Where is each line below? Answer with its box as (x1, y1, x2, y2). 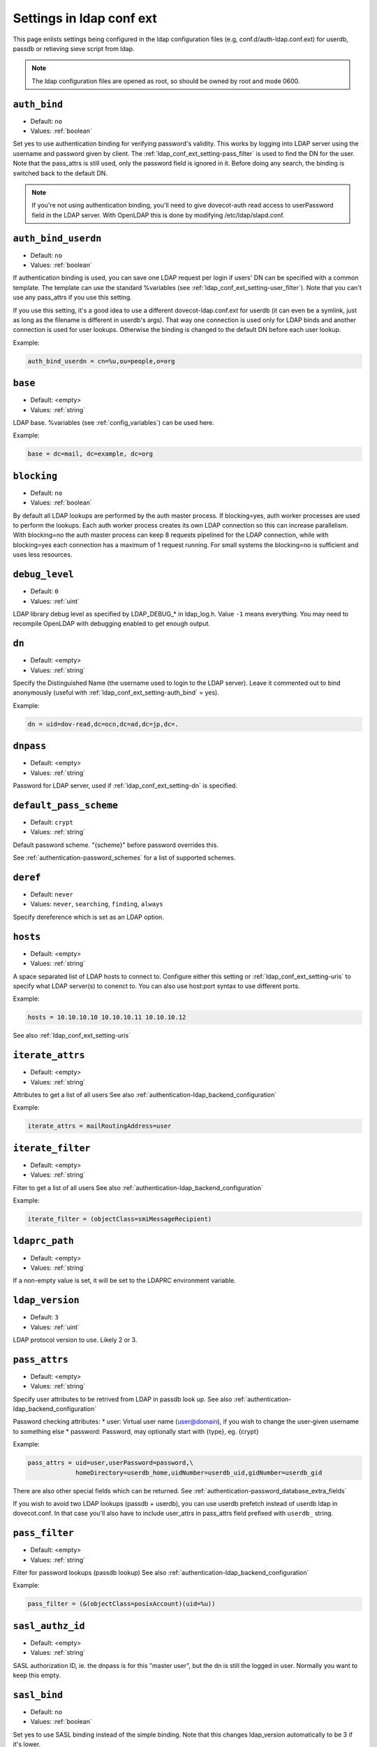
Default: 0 (30, 587, 59, 595)
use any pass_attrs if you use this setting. (13, 293, 132, 302)
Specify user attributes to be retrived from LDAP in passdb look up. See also (13, 1395, 232, 1403)
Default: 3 (30, 1313, 59, 1321)
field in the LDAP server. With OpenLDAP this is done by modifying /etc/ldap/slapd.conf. (31, 210, 285, 219)
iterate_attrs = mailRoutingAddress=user (27, 1122, 172, 1130)
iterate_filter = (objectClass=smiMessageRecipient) (27, 1215, 212, 1223)
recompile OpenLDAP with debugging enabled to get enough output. (13, 619, 211, 628)
